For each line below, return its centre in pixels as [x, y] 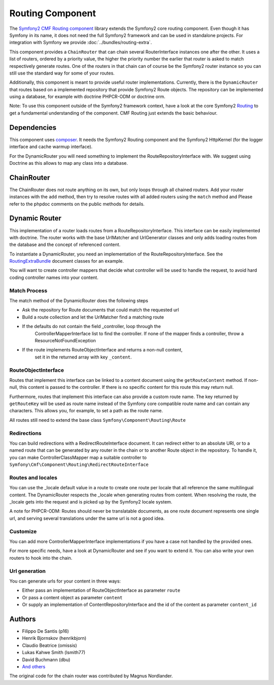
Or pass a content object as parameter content [72, 597]
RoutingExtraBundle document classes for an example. [67, 261]
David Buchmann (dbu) [46, 660]
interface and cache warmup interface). [51, 147]
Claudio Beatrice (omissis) [49, 645]
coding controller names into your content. [54, 277]
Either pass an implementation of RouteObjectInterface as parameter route [101, 590]
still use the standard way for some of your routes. [62, 73]
